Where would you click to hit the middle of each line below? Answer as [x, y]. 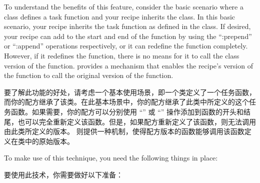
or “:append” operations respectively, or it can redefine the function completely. [126, 46]
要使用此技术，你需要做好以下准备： [63, 174]
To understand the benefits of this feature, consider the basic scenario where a [124, 6]
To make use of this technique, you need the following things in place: [111, 158]
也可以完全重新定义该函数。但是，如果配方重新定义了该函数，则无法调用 [137, 121]
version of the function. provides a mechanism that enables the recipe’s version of [128, 65]
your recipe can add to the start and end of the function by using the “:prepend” [128, 36]
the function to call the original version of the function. [89, 75]
